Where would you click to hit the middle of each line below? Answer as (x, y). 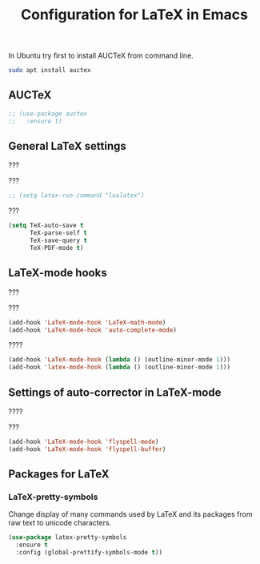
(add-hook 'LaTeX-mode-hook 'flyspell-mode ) (84, 441)
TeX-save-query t (58, 241)
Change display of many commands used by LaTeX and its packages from (130, 514)
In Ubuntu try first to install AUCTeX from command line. (101, 56)
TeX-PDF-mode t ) (56, 248)
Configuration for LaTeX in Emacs (134, 15)
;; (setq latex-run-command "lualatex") (77, 195)
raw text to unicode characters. (60, 523)
